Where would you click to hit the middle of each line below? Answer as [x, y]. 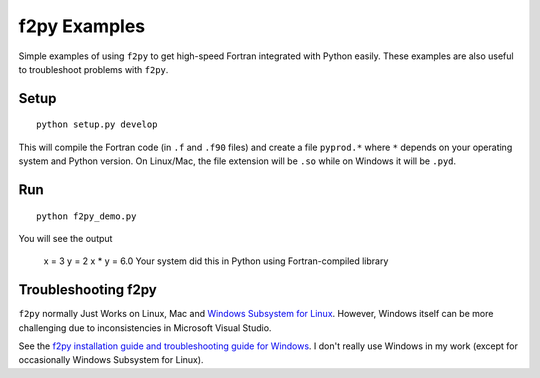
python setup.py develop [97, 124]
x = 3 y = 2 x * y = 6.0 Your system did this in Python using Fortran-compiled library [216, 261]
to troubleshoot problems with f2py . [93, 69]
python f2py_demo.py [86, 216]
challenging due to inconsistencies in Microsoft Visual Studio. [145, 327]
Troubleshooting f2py [87, 290]
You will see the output [65, 238]
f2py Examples [82, 26]
